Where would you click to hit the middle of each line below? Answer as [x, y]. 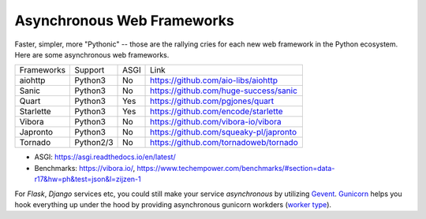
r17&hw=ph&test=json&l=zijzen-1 [88, 179]
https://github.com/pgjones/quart [212, 101]
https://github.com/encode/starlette [217, 112]
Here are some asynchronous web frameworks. [92, 54]
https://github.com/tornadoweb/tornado [224, 143]
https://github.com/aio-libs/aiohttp [214, 80]
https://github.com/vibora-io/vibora [216, 122]
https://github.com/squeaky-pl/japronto [224, 132]
